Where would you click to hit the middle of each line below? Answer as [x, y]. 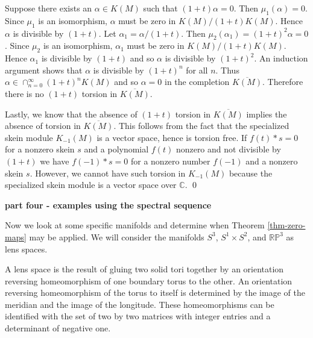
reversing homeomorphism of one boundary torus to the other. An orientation [149, 280]
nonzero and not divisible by [228, 149]
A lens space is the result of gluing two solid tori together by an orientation [144, 269]
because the [251, 173]
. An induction [281, 58]
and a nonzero [272, 161]
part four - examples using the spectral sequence [108, 205]
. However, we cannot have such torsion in [108, 173]
